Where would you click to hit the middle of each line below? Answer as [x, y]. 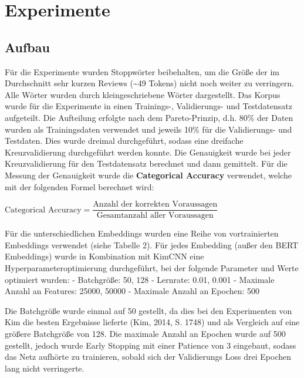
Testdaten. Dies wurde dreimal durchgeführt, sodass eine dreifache [124, 141]
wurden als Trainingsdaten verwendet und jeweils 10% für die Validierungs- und [148, 129]
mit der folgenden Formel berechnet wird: [80, 186]
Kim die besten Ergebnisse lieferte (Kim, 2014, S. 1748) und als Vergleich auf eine [152, 322]
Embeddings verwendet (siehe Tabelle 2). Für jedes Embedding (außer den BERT [152, 244]
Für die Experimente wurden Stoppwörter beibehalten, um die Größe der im [142, 71]
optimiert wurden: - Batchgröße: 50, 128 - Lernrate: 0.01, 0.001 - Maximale [140, 279]
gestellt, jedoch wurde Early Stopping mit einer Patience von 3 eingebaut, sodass [151, 345]
